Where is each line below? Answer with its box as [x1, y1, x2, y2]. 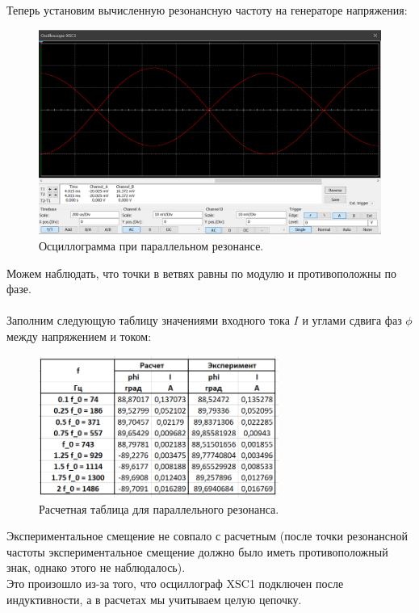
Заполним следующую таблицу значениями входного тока [6, 312, 290, 329]
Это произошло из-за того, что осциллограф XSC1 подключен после [6, 575, 344, 592]
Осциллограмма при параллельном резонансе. [39, 237, 264, 254]
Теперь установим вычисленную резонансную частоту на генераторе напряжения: [6, 2, 408, 18]
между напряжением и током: [6, 327, 152, 344]
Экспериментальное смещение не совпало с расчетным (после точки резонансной [6, 527, 408, 544]
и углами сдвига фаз [302, 312, 402, 329]
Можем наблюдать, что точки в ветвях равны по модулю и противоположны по [6, 264, 396, 281]
